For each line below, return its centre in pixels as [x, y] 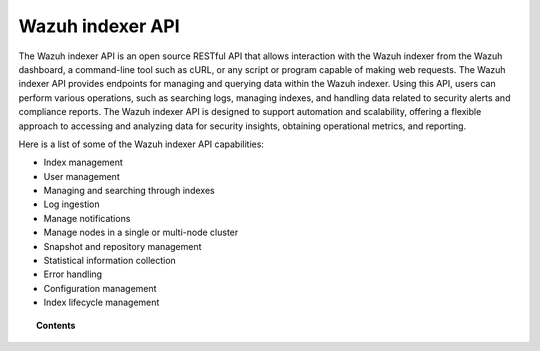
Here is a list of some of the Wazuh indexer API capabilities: [141, 144]
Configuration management [100, 288]
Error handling [73, 274]
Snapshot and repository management [122, 246]
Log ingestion [71, 204]
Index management [83, 162]
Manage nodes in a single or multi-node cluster [141, 232]
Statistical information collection [110, 261]
